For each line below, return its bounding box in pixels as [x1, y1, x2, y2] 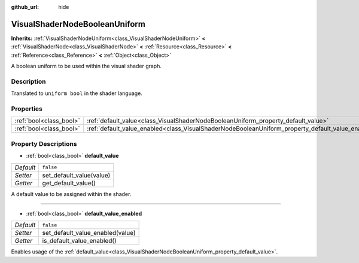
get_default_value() [42, 179, 96, 187]
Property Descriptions [11, 139, 77, 148]
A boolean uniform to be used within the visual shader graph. [11, 63, 162, 70]
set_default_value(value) [42, 171, 111, 179]
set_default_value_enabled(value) [42, 229, 136, 237]
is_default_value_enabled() [42, 237, 117, 245]
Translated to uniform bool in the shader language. [11, 90, 143, 97]
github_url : [11, 4, 39, 10]
